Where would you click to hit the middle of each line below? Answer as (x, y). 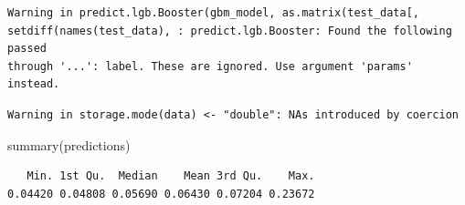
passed (27, 49)
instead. (34, 84)
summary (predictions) (69, 144)
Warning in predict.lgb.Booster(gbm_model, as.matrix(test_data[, (214, 13)
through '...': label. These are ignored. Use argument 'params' (210, 66)
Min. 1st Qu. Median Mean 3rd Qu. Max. (171, 176)
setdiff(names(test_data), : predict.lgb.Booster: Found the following (230, 31)
